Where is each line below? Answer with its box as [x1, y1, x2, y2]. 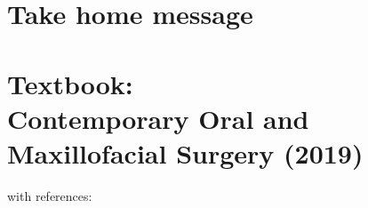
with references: [7, 186, 92, 204]
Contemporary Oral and [7, 100, 309, 136]
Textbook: [7, 65, 133, 101]
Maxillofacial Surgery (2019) [7, 134, 364, 171]
